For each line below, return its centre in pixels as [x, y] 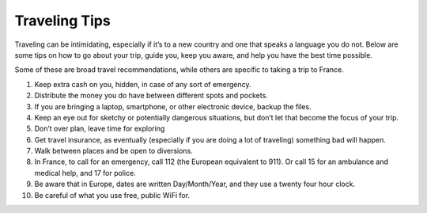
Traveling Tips [62, 21]
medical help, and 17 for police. [85, 173]
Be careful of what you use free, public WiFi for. [112, 195]
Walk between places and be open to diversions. [113, 151]
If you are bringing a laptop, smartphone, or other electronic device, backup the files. [173, 106]
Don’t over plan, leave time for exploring [100, 129]
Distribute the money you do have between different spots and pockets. [151, 96]
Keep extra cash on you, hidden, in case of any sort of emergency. [143, 84]
